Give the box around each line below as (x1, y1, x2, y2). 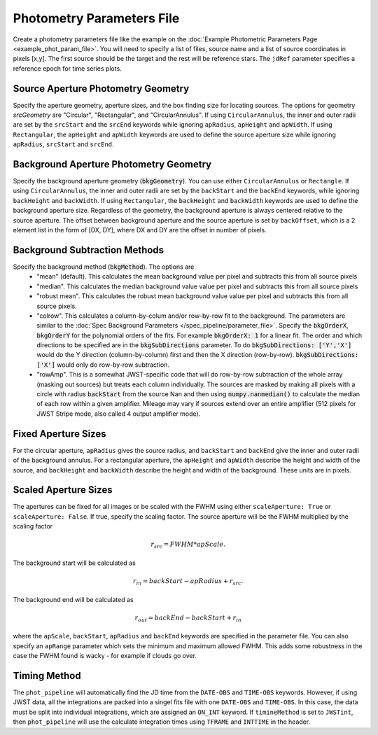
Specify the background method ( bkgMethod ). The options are (13, 262, 195, 271)
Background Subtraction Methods (13, 244, 164, 255)
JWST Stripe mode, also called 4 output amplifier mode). (36, 409, 201, 418)
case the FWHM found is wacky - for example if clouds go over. (13, 652, 197, 660)
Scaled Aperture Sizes (13, 484, 113, 496)
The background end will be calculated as (13, 595, 134, 603)
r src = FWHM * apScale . (150, 540, 226, 550)
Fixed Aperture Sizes (13, 428, 106, 440)
